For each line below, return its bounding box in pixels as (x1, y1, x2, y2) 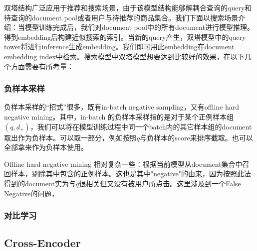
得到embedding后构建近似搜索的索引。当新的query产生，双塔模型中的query (4, 31, 246, 42)
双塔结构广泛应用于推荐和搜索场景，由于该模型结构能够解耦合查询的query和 (4, 2, 252, 12)
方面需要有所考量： (10, 61, 74, 71)
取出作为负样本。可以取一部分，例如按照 (4, 132, 137, 142)
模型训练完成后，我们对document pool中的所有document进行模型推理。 (24, 22, 254, 32)
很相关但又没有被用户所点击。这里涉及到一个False (79, 178, 241, 188)
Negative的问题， (4, 188, 59, 198)
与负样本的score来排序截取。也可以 (140, 132, 253, 142)
